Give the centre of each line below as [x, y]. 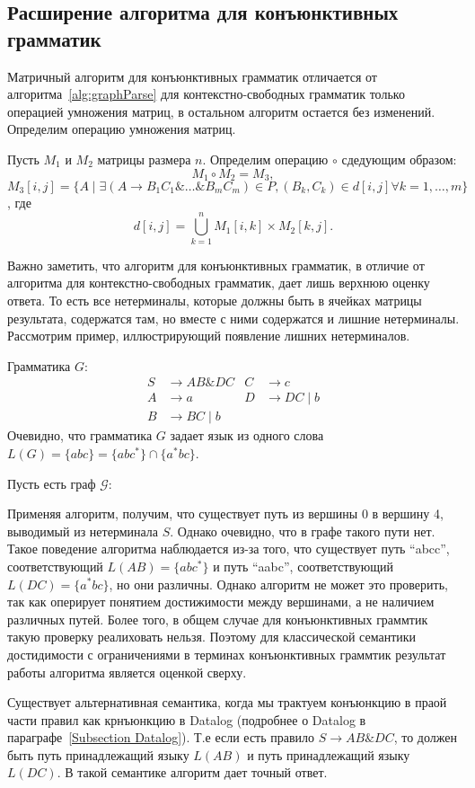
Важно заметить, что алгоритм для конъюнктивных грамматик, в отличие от [216, 265]
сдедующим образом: [399, 159]
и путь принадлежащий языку [329, 754]
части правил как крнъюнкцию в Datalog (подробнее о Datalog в [187, 719]
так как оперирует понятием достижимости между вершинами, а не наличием [221, 602]
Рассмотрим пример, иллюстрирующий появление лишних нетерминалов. [209, 336]
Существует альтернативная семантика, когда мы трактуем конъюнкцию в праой [227, 702]
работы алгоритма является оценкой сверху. [127, 672]
